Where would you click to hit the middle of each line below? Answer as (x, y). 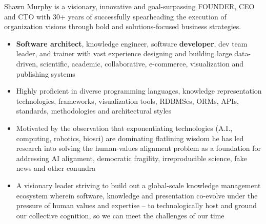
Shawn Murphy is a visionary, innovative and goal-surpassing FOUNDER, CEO (129, 6)
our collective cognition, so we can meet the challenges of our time (120, 215)
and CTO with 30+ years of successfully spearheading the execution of (115, 16)
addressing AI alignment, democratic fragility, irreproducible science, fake (131, 158)
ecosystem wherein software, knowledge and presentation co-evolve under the (137, 195)
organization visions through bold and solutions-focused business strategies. (123, 26)
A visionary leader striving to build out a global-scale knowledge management (138, 185)
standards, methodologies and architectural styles (94, 111)
